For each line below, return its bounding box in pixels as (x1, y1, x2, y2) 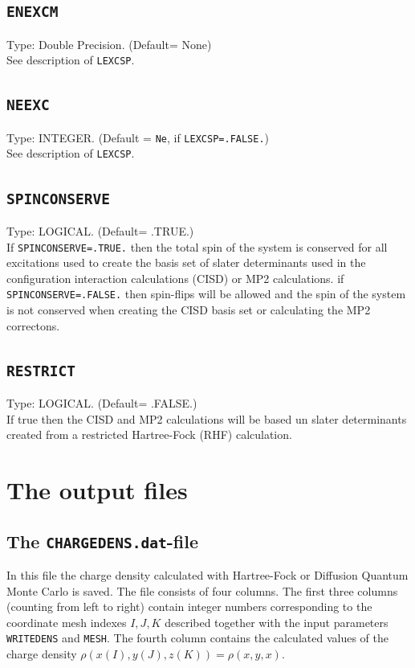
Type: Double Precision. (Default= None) (6, 35, 212, 52)
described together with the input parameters (165, 613, 389, 630)
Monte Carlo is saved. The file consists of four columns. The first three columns (6, 582, 398, 599)
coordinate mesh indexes (6, 613, 127, 630)
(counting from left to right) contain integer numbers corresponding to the (6, 598, 372, 615)
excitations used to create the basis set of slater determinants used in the (6, 254, 366, 271)
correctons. (6, 317, 60, 334)
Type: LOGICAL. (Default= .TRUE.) (6, 222, 194, 239)
